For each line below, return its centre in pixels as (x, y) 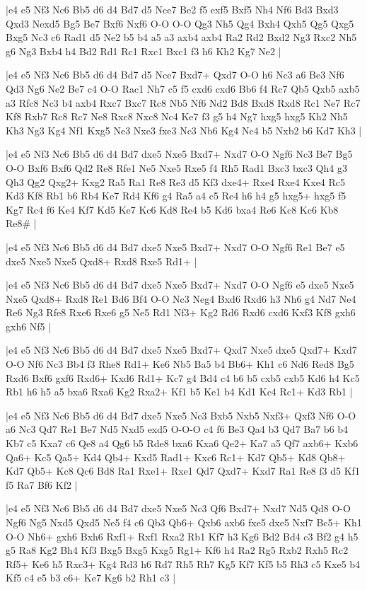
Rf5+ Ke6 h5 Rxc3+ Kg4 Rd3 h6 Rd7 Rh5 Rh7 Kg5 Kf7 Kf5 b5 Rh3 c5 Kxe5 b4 (183, 563)
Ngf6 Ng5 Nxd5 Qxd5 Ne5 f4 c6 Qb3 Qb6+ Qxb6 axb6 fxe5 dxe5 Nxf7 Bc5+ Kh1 (184, 522)
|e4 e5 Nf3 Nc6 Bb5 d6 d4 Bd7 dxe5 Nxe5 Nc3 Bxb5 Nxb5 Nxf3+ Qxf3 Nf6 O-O (181, 415)
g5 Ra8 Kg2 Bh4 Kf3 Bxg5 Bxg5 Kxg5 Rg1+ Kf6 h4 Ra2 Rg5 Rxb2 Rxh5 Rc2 (177, 550)
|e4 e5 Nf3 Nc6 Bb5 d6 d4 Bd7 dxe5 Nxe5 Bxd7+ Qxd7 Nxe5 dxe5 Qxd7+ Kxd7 (181, 350)
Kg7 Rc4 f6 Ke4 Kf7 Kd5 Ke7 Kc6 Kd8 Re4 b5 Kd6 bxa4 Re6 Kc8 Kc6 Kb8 (172, 209)
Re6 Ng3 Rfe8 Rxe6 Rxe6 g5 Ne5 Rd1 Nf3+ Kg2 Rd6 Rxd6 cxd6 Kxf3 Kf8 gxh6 (181, 312)
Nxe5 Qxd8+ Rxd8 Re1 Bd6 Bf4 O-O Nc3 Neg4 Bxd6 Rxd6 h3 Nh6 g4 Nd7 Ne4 (181, 298)
